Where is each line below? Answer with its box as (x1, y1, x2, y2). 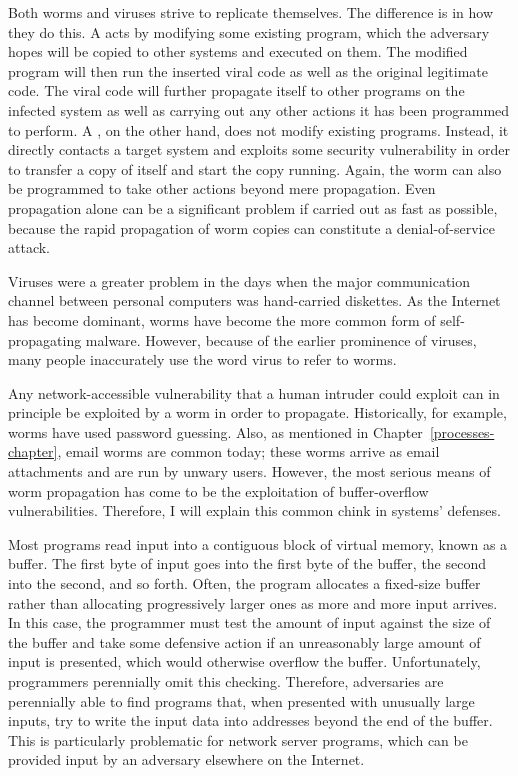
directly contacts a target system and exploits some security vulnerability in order (8, 139, 510, 160)
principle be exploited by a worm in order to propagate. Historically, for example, (8, 402, 507, 423)
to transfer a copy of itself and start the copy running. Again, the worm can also (8, 158, 502, 179)
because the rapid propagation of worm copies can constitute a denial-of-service (8, 217, 495, 238)
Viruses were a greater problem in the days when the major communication (8, 270, 471, 291)
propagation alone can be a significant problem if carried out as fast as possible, (8, 197, 498, 218)
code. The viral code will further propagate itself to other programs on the (8, 80, 465, 101)
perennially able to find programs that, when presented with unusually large (8, 690, 475, 711)
